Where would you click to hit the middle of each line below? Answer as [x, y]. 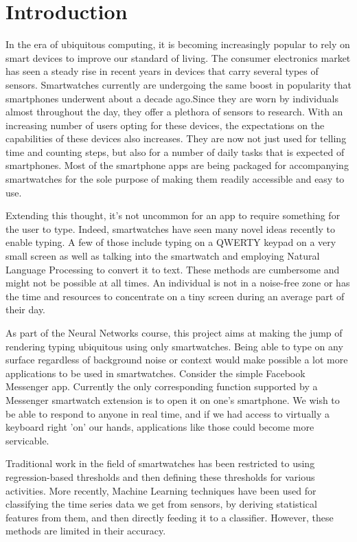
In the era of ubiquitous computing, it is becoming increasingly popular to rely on [178, 44]
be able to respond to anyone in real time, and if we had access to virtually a [168, 413]
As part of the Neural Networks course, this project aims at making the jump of [174, 332]
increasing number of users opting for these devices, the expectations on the [165, 125]
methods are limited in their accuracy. [86, 531]
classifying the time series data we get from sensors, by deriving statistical [161, 504]
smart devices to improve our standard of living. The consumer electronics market [178, 57]
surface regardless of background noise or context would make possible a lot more [177, 360]
